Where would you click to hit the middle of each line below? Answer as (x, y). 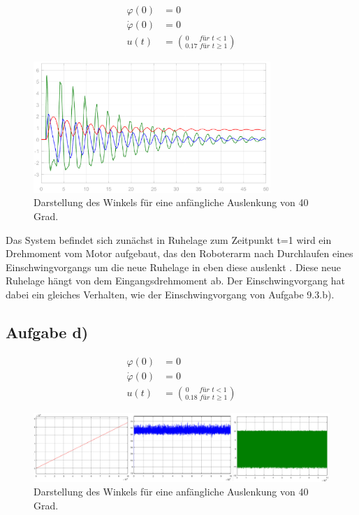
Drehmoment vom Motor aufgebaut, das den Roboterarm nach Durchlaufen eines (179, 253)
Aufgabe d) (47, 332)
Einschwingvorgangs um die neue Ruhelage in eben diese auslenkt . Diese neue (174, 267)
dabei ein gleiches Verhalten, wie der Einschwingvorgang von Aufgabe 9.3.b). (170, 295)
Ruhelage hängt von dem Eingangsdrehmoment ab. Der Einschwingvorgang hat (176, 281)
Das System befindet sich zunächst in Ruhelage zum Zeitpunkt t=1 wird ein (169, 239)
